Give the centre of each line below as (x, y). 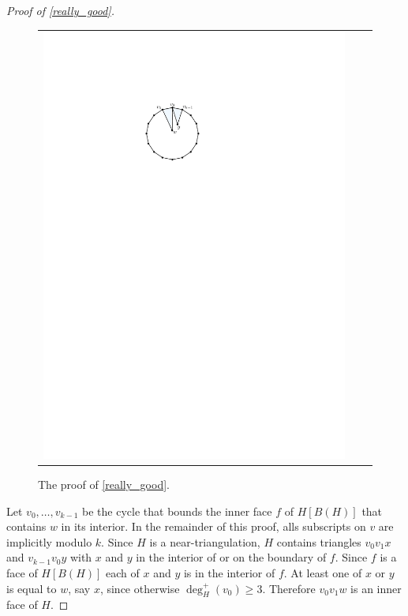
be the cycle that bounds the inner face (177, 511)
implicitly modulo (49, 541)
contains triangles (319, 541)
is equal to (32, 588)
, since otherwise (140, 588)
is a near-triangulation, (205, 541)
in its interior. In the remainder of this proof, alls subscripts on (213, 526)
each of (123, 572)
